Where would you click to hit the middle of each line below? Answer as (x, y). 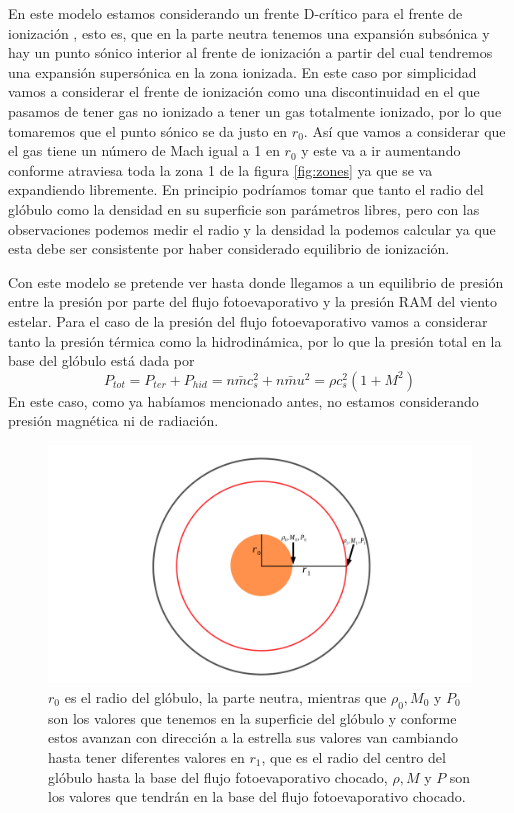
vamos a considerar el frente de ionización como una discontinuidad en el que (244, 91)
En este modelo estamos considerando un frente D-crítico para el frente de (235, 13)
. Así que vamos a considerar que (404, 130)
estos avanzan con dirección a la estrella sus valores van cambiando (253, 737)
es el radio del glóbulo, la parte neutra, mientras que (225, 696)
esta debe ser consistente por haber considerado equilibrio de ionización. (229, 248)
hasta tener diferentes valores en (146, 756)
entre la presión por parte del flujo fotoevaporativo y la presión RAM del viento (253, 301)
